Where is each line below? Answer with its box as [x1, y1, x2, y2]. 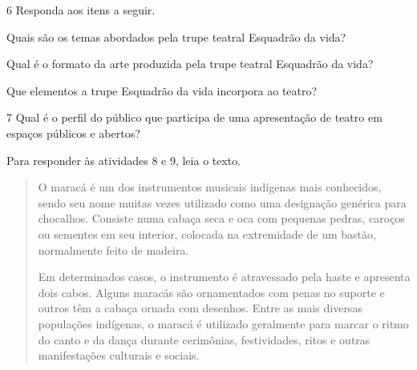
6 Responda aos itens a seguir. [6, 2, 156, 18]
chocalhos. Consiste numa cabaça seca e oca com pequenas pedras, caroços [38, 210, 405, 227]
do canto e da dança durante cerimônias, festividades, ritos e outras [38, 331, 370, 348]
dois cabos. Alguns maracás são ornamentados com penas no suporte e [38, 284, 385, 300]
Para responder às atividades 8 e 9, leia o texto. [6, 151, 241, 168]
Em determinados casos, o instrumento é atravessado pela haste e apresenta [38, 268, 411, 285]
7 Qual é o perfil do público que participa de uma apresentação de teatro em [6, 109, 383, 126]
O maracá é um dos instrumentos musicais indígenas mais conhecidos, [38, 179, 382, 195]
